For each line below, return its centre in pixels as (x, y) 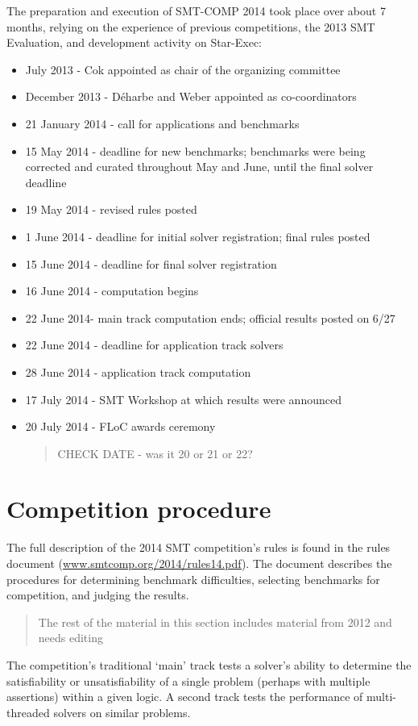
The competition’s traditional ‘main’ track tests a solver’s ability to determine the (209, 664)
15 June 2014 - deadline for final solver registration (151, 263)
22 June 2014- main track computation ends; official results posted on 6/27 (210, 317)
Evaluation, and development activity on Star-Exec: (135, 42)
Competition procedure (139, 509)
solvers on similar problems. (122, 712)
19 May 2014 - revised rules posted (111, 209)
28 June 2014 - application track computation (138, 371)
